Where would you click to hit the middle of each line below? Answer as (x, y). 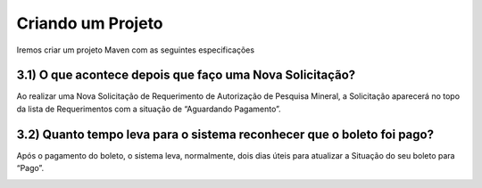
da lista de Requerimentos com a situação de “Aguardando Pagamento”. (149, 109)
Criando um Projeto (90, 23)
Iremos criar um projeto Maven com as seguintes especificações (135, 50)
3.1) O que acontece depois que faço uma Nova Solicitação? (186, 75)
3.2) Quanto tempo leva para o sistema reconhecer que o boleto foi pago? (225, 134)
